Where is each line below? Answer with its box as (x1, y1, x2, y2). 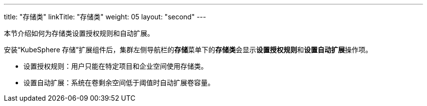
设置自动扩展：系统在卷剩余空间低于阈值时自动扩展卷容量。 (23, 78, 214, 87)
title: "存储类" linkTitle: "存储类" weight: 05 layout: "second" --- (4, 13, 206, 21)
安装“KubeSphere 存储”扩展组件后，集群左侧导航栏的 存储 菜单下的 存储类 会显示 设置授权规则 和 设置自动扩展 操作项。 (4, 45, 372, 54)
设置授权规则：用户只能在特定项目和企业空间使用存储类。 (23, 62, 208, 70)
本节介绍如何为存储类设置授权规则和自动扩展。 (4, 29, 154, 37)
